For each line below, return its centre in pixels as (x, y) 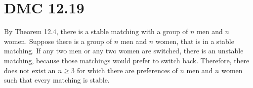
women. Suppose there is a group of (58, 41)
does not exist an (30, 70)
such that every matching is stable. (57, 80)
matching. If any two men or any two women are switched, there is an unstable (124, 51)
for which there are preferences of (127, 70)
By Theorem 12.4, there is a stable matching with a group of (96, 31)
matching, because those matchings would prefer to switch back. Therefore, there (127, 60)
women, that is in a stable (195, 41)
